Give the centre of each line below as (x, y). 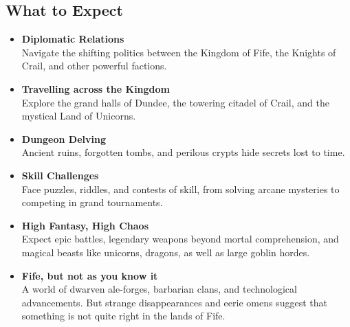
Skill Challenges (60, 175)
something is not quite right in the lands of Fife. (123, 316)
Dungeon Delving (64, 138)
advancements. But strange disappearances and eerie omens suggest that (174, 302)
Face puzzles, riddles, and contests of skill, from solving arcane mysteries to (181, 189)
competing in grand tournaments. (92, 202)
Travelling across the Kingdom (96, 88)
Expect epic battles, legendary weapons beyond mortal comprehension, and (180, 239)
